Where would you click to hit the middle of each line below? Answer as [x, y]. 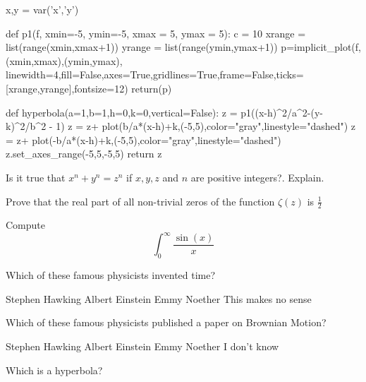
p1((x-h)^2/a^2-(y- [282, 112]
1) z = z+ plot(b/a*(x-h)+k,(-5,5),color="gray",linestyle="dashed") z [206, 126]
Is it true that [36, 177]
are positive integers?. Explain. [257, 177]
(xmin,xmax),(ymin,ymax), [64, 60]
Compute [25, 225]
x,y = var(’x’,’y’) [42, 9]
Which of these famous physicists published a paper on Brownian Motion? [166, 322]
